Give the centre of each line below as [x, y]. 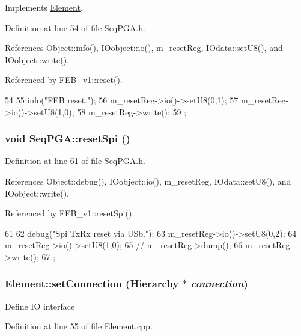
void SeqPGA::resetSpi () [68, 139]
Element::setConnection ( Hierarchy [92, 283]
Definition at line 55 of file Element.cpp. [79, 326]
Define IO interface [40, 306]
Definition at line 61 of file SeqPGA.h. [75, 161]
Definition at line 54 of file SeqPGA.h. [75, 27]
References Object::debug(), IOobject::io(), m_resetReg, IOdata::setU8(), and [148, 181]
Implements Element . [44, 7]
